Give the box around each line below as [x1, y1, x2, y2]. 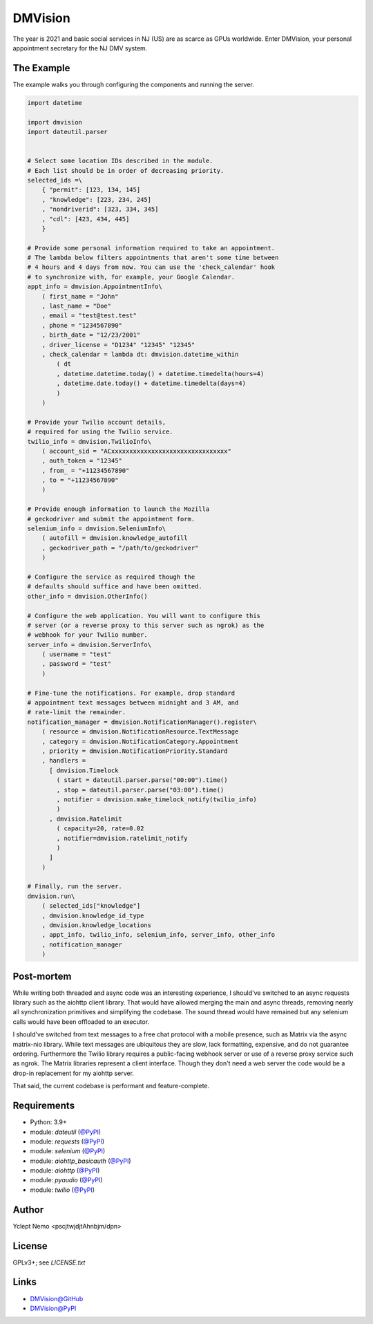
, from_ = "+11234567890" [41, 467, 130, 474]
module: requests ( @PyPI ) [30, 1137, 105, 1146]
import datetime [27, 99, 83, 106]
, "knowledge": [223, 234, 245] [41, 196, 152, 203]
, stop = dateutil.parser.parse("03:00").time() [56, 785, 224, 794]
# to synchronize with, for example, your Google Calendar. [27, 273, 236, 281]
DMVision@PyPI [30, 1304, 77, 1312]
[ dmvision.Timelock [49, 766, 119, 774]
